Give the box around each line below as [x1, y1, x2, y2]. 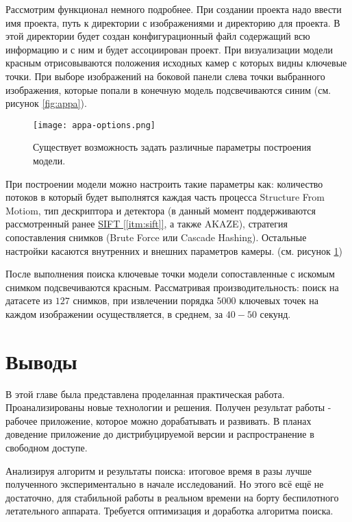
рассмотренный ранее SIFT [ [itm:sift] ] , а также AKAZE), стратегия [5, 216, 288, 231]
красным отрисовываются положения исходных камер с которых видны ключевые [5, 55, 347, 70]
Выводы [5, 347, 77, 375]
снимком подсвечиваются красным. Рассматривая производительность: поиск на [5, 279, 339, 294]
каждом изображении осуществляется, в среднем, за [5, 306, 223, 321]
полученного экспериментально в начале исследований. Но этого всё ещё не [5, 477, 324, 491]
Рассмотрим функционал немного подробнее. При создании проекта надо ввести [5, 2, 342, 16]
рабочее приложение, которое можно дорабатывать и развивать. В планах [5, 413, 312, 427]
